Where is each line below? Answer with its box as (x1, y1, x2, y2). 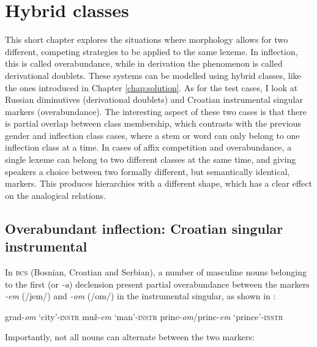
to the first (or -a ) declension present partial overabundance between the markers (5, 277, 310, 290)
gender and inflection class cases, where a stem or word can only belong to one (5, 129, 300, 141)
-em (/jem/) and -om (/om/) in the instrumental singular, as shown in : (5, 289, 276, 302)
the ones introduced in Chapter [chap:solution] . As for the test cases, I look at (5, 81, 298, 94)
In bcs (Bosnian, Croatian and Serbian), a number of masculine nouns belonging (5, 266, 307, 278)
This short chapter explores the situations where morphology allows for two (5, 33, 288, 46)
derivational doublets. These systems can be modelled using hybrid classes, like (5, 69, 301, 81)
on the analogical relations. (5, 188, 106, 201)
